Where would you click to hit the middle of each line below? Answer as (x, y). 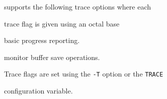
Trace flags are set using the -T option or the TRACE (84, 74)
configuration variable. (38, 91)
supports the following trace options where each (78, 6)
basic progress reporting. (42, 40)
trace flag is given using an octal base (62, 23)
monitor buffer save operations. (52, 57)
